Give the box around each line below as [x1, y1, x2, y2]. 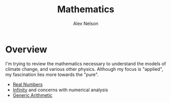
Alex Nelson [73, 20, 99, 27]
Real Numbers [12, 81, 43, 87]
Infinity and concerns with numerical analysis [12, 87, 108, 93]
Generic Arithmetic [12, 92, 53, 98]
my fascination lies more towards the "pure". [5, 71, 99, 78]
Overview [5, 43, 47, 55]
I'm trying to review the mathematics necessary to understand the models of [5, 60, 166, 67]
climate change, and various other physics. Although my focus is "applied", [5, 66, 163, 72]
